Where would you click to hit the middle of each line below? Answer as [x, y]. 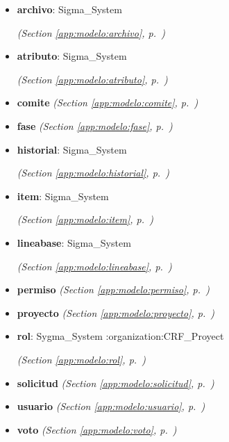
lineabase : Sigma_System [74, 242]
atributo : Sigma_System [72, 56]
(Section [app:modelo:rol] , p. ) [82, 359]
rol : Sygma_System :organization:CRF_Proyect [120, 336]
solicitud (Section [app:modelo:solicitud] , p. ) [116, 383]
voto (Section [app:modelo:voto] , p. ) [97, 429]
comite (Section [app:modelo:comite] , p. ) [108, 103]
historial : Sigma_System [72, 149]
